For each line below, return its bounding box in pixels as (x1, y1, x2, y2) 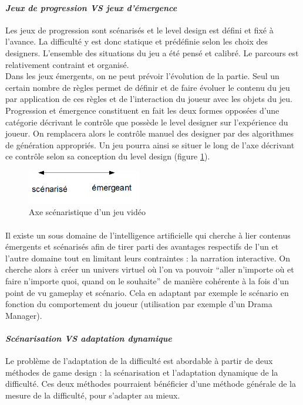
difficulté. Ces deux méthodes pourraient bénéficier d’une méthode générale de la (5, 377, 296, 390)
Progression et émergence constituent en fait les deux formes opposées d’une (5, 104, 280, 116)
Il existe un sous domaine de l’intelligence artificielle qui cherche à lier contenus (5, 229, 291, 241)
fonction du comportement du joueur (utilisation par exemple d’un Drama (5, 298, 272, 310)
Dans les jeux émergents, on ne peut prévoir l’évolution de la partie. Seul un (5, 70, 280, 82)
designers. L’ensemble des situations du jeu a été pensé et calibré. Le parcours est (5, 46, 299, 59)
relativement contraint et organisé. (5, 58, 129, 70)
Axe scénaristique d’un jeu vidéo (29, 206, 146, 218)
